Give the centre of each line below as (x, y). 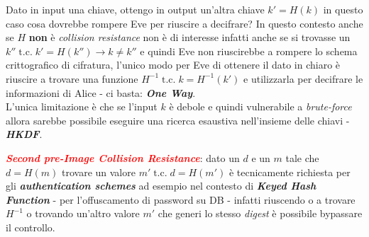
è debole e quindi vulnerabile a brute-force (260, 106)
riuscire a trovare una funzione (72, 78)
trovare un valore (99, 172)
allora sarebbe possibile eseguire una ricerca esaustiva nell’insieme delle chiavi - (178, 120)
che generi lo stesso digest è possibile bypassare (260, 213)
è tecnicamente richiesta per (290, 172)
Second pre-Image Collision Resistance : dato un (123, 157)
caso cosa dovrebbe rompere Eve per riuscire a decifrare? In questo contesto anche (184, 23)
